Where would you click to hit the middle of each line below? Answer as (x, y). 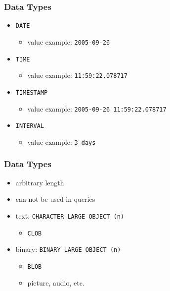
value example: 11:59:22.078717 (77, 75)
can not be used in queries (55, 199)
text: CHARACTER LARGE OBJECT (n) (70, 215)
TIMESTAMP (32, 92)
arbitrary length (40, 182)
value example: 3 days (62, 142)
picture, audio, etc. (56, 282)
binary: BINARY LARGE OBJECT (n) (68, 249)
